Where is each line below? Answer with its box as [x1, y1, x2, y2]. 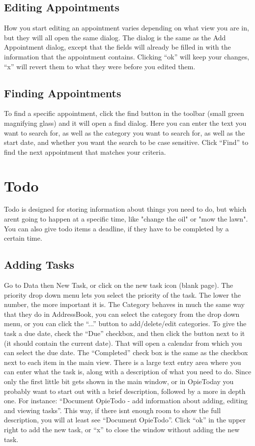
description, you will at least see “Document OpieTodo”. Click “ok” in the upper [4, 415, 246, 425]
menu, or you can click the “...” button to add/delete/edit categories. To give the [4, 318, 247, 329]
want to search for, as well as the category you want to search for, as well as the [4, 127, 245, 138]
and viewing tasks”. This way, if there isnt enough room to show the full [4, 405, 221, 415]
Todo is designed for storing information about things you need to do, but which [4, 204, 247, 214]
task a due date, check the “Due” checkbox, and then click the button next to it [4, 328, 245, 338]
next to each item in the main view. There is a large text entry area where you [4, 357, 241, 367]
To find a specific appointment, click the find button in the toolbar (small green [4, 108, 244, 118]
